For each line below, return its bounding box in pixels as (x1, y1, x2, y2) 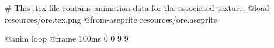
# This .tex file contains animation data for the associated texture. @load (5, 2, 269, 13)
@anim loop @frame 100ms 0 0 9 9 (5, 32, 129, 45)
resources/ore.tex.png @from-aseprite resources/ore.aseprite (5, 13, 218, 25)
